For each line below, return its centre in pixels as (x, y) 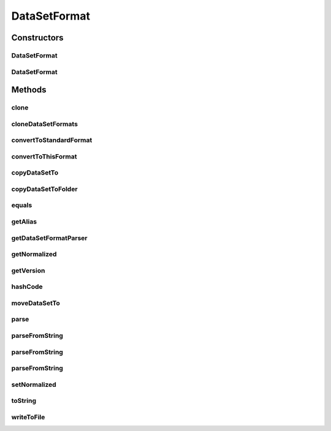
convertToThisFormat (44, 156)
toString (24, 401)
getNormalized (34, 254)
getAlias (24, 222)
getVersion (28, 271)
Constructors (37, 38)
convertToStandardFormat (52, 140)
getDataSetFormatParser (50, 238)
